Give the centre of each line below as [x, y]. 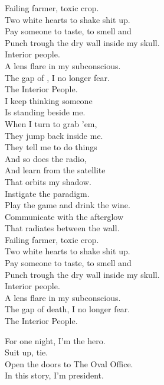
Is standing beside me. [45, 112]
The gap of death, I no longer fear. [68, 309]
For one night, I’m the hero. [55, 340]
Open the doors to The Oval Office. [69, 363]
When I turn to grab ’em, [51, 123]
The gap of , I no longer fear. [57, 77]
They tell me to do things [51, 147]
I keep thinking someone [49, 100]
